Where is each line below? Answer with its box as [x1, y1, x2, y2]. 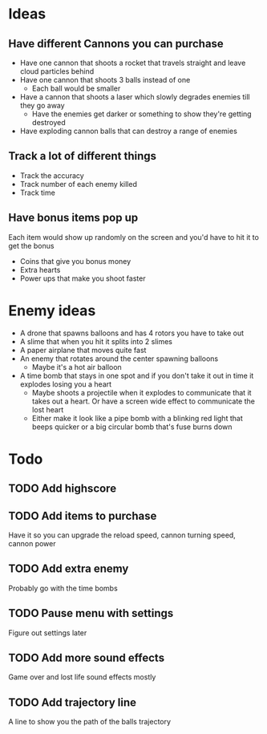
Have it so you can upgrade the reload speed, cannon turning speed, [8, 530, 237, 540]
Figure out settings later [8, 627, 87, 638]
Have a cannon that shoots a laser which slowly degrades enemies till [19, 92, 250, 101]
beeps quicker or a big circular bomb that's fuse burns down [31, 422, 233, 432]
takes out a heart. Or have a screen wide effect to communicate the [31, 396, 255, 406]
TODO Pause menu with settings [8, 606, 174, 620]
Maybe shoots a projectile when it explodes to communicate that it [31, 387, 252, 397]
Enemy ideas [8, 302, 96, 319]
